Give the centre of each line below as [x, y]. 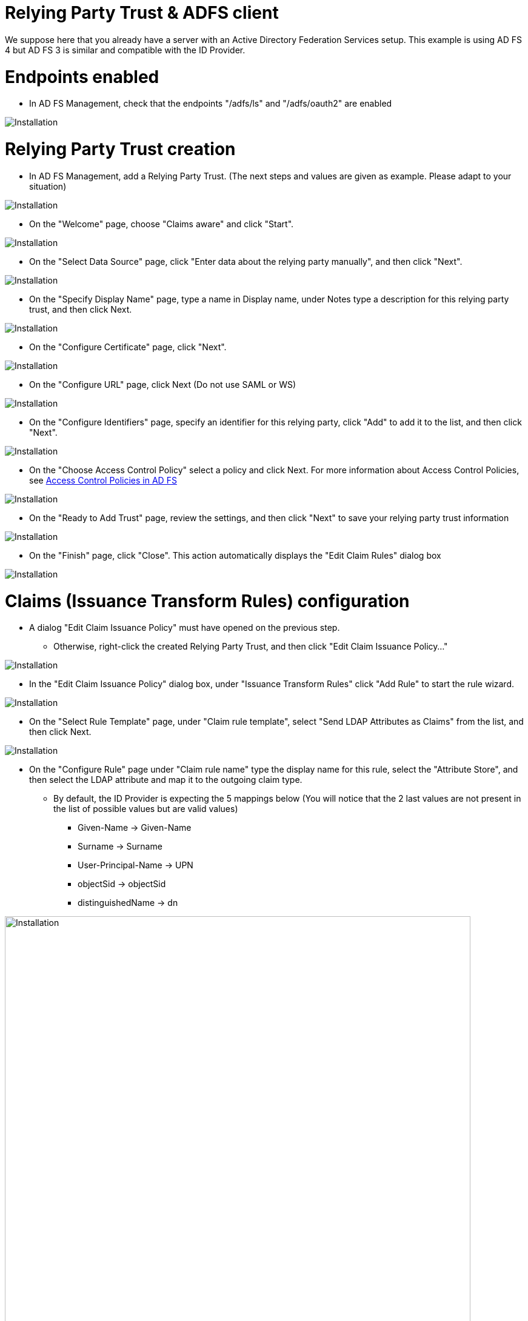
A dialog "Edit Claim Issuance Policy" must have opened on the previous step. [185, 628]
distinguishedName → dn [128, 903]
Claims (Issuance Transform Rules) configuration [207, 601]
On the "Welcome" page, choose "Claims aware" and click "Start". [162, 224]
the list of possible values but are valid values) [146, 809]
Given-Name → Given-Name [135, 828]
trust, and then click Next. [81, 309]
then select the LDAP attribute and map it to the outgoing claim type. [166, 780]
